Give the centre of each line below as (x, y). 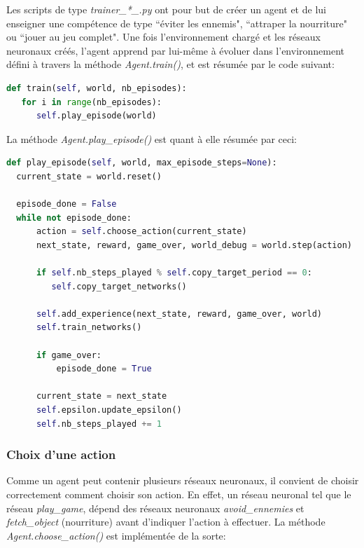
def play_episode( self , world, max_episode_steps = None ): (142, 163)
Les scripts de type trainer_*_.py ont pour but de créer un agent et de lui (166, 9)
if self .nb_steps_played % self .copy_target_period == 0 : (174, 273)
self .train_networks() (89, 328)
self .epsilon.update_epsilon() (109, 410)
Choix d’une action (61, 454)
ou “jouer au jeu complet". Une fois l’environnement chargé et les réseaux (163, 37)
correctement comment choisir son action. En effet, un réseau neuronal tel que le (179, 494)
